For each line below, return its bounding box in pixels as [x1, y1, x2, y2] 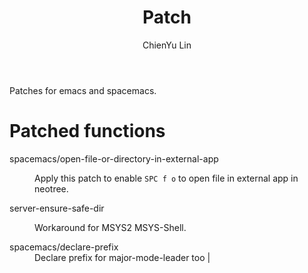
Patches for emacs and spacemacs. [9, 84, 157, 96]
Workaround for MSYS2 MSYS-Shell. [34, 221, 187, 233]
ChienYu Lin [142, 39, 192, 51]
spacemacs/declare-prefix [9, 241, 119, 253]
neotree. [34, 182, 69, 195]
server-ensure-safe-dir [9, 202, 105, 214]
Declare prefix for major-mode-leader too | [34, 251, 211, 263]
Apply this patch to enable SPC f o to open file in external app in [34, 172, 299, 184]
